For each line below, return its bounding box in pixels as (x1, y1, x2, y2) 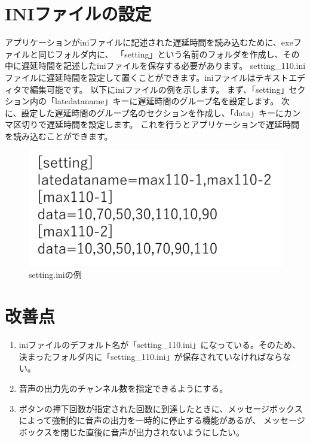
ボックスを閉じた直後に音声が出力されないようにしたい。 (19, 425, 245, 438)
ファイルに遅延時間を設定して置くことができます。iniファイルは (5, 71, 256, 83)
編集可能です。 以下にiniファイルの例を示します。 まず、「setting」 (29, 83, 289, 95)
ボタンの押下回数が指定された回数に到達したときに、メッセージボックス (19, 402, 303, 414)
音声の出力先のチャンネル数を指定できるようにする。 (19, 382, 228, 394)
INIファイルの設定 (5, 1, 152, 26)
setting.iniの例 (29, 268, 82, 281)
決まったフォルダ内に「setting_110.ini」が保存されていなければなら (19, 350, 283, 362)
